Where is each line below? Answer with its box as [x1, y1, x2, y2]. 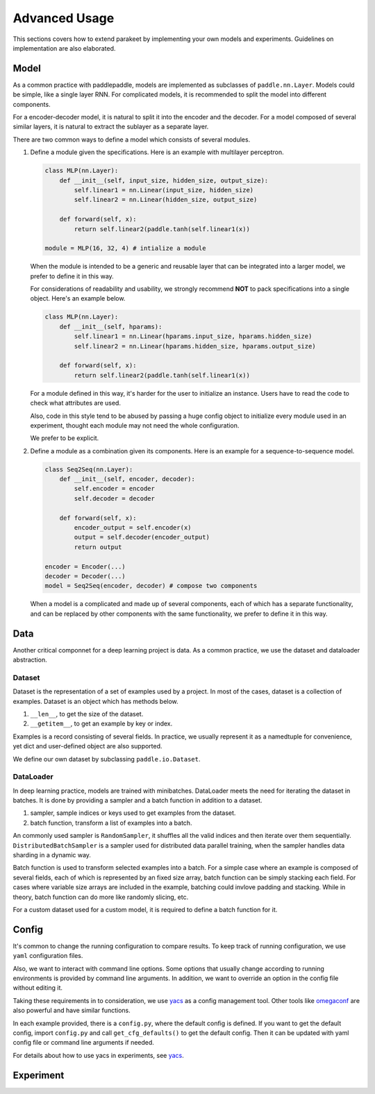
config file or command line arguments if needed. [12, 1038, 154, 1047]
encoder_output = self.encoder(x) [74, 524, 192, 532]
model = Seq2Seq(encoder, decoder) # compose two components [44, 582, 258, 590]
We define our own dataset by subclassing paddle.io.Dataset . [12, 755, 201, 763]
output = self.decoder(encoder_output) [74, 533, 210, 541]
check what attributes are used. [30, 399, 122, 407]
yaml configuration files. [12, 952, 83, 960]
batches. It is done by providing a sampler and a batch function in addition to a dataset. [12, 796, 263, 805]
